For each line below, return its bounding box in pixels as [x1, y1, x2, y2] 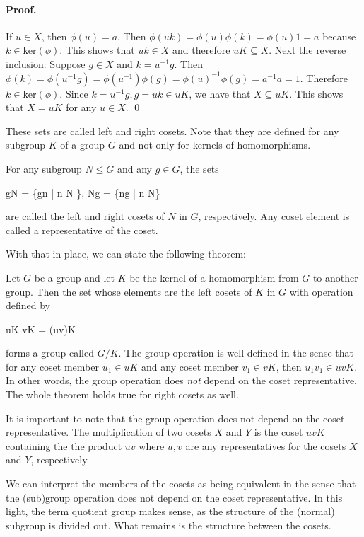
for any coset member [6, 359, 99, 374]
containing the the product [6, 438, 122, 453]
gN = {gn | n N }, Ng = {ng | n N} [6, 185, 160, 200]
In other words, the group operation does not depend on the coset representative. [6, 373, 357, 388]
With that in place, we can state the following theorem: [6, 246, 246, 261]
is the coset [254, 425, 303, 439]
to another [312, 270, 358, 284]
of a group [60, 137, 105, 152]
